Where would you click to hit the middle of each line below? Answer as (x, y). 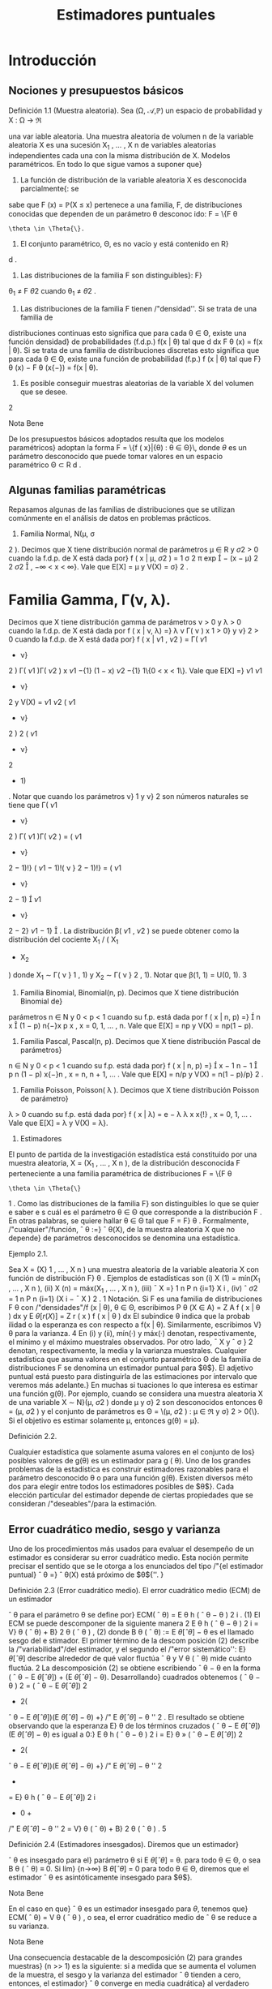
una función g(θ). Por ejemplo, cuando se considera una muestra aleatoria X (136, 1394)
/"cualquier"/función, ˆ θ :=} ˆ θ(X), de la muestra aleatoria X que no (122, 1229)
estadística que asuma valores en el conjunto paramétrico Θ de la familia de (135, 1360)
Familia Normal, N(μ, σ (57, 534)
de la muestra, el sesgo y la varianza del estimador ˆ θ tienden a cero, (125, 1974)
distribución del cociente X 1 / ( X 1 (64, 941)
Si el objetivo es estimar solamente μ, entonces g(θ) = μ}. (104, 1420)
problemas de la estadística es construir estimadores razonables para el (129, 1469)
